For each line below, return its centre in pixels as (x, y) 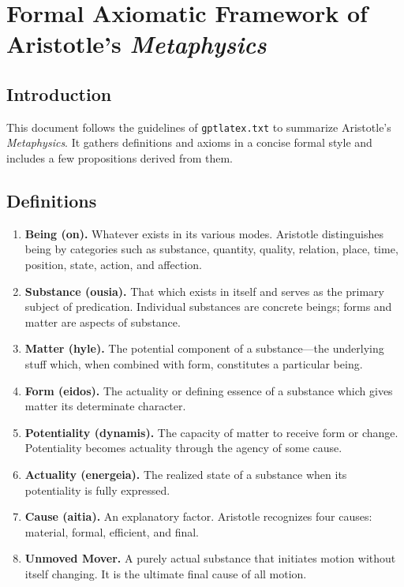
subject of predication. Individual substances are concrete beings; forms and (208, 307)
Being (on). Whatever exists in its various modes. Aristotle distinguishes (204, 233)
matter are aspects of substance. (103, 322)
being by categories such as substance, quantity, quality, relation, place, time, (211, 249)
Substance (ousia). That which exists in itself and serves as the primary (204, 291)
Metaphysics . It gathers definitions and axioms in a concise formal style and (189, 142)
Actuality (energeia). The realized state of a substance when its (186, 474)
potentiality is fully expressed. (97, 490)
